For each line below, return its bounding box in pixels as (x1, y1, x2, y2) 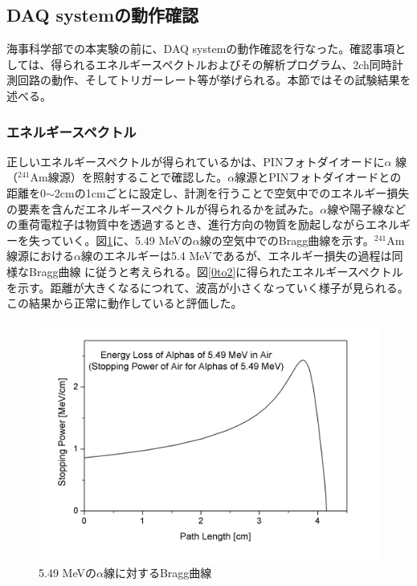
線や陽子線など (327, 200, 407, 217)
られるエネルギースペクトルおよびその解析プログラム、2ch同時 (62, 55, 392, 72)
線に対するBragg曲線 (103, 564, 212, 580)
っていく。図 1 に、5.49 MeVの (39, 231, 193, 248)
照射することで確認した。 (92, 169, 228, 185)
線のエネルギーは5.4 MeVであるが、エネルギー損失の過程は (80, 247, 392, 264)
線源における (6, 247, 74, 264)
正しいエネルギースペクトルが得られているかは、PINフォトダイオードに (6, 153, 385, 169)
